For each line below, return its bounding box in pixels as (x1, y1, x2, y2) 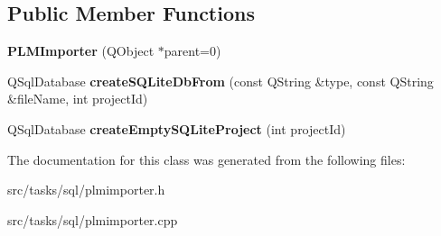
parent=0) (164, 41, 221, 60)
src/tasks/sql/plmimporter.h (7, 180, 165, 199)
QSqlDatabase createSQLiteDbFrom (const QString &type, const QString (7, 71, 434, 90)
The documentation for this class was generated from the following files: (7, 150, 406, 168)
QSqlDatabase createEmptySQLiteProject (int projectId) (7, 119, 346, 138)
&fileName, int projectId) (7, 89, 148, 108)
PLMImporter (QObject (7, 41, 155, 60)
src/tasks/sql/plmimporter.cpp (7, 210, 178, 229)
